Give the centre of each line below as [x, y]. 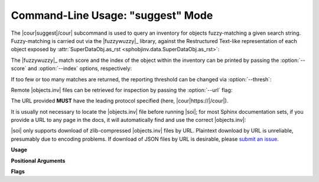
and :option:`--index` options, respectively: [80, 68]
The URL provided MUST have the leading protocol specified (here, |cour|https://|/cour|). [120, 101]
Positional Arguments [38, 161]
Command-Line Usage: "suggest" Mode [112, 15]
